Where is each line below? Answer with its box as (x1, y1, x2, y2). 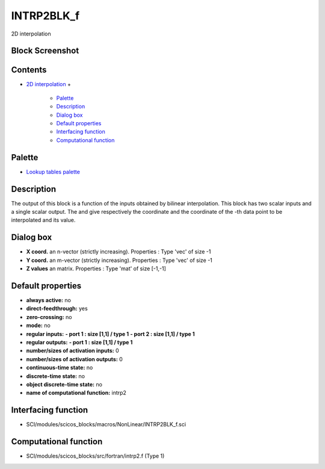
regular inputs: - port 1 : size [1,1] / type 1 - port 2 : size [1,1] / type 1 (26, 330, 195, 337)
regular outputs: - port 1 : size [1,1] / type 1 (26, 338, 133, 346)
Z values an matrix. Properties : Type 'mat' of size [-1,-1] (26, 265, 167, 272)
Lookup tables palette (26, 168, 81, 175)
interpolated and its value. (11, 217, 76, 224)
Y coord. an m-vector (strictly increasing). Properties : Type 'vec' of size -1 (26, 256, 213, 264)
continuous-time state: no (26, 364, 93, 371)
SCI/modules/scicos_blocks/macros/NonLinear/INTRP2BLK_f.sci (26, 421, 187, 428)
